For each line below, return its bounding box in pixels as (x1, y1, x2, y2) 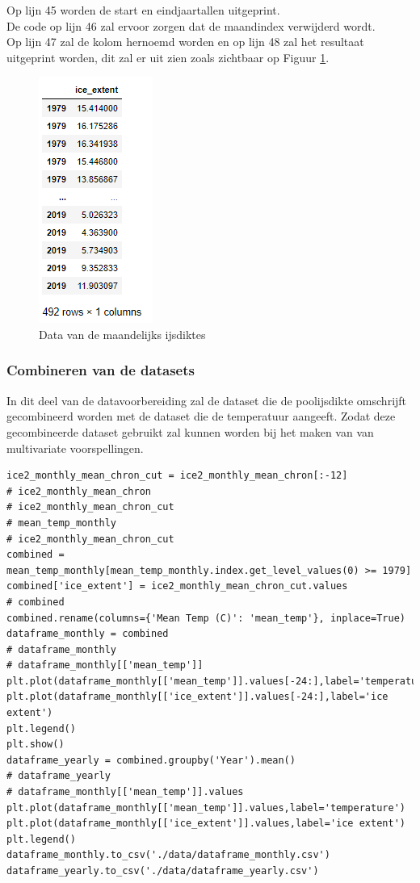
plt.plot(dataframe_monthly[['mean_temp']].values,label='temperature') (6, 801, 405, 814)
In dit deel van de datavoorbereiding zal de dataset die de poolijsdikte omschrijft (6, 391, 407, 408)
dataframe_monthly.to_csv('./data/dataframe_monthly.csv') (6, 849, 330, 861)
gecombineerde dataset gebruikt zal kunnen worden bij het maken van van (6, 423, 374, 440)
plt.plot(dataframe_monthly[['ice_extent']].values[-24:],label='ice (6, 691, 388, 703)
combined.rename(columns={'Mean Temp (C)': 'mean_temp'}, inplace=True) (6, 612, 405, 624)
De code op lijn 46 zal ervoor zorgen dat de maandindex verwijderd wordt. (6, 17, 376, 34)
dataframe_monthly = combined (6, 628, 169, 640)
